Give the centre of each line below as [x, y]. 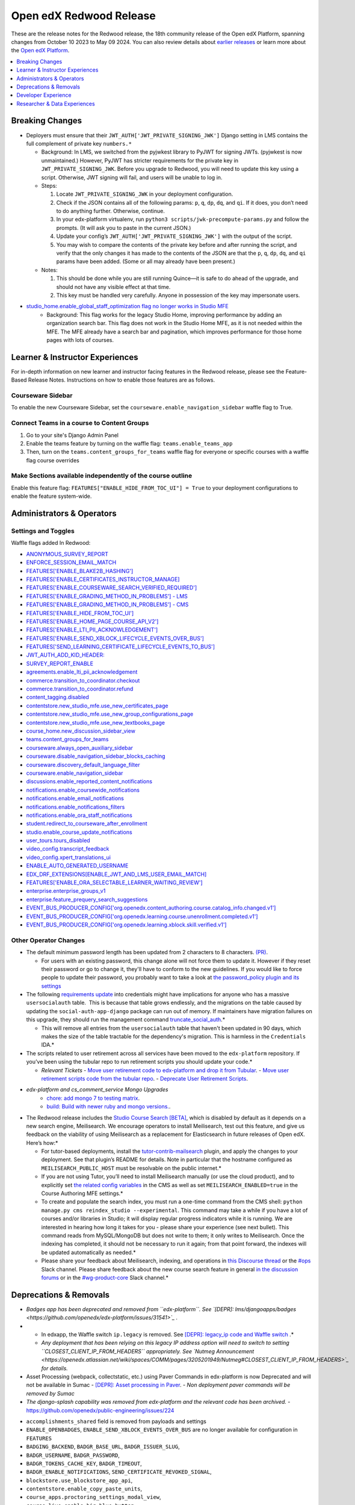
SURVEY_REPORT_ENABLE [60, 663]
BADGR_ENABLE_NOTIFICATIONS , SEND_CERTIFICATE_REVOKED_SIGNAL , [119, 1472]
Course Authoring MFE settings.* [82, 1193]
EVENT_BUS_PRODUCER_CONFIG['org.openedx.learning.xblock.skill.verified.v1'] [126, 925]
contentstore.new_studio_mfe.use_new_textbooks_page [96, 722]
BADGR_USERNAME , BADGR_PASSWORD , [73, 1455]
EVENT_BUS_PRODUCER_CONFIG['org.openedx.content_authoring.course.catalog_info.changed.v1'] [151, 908]
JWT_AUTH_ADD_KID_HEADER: [65, 655]
